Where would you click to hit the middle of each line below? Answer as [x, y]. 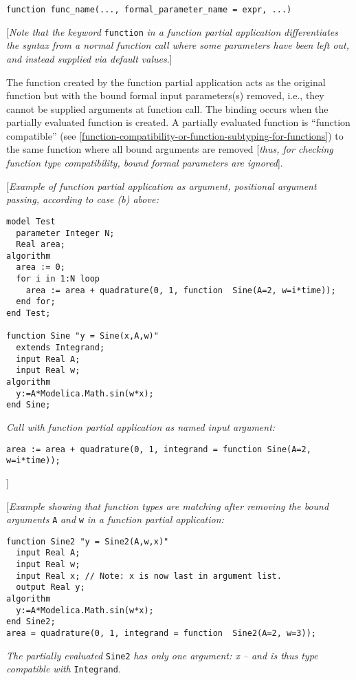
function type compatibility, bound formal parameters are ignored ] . [145, 163]
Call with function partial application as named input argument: [141, 427]
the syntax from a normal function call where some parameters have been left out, [178, 45]
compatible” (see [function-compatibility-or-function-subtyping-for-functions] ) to [175, 135]
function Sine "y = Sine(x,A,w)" [82, 336]
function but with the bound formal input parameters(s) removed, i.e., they [165, 95]
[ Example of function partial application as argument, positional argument [162, 185]
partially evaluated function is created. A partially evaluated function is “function [178, 122]
